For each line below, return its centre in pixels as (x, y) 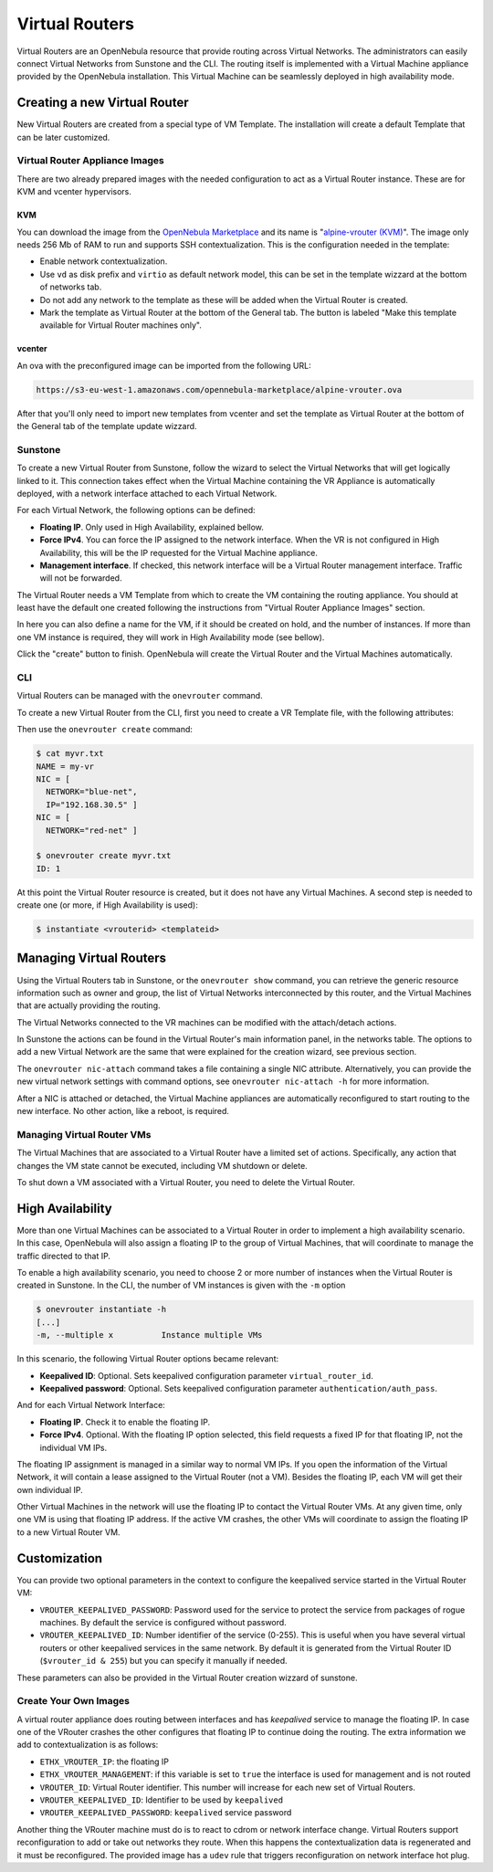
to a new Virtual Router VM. (68, 1532)
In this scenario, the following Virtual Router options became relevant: (148, 1359)
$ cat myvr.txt (70, 754)
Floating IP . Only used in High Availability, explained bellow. (152, 527)
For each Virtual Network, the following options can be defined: (136, 510)
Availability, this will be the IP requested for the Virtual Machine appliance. (179, 552)
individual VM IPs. (73, 1447)
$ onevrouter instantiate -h (101, 1309)
